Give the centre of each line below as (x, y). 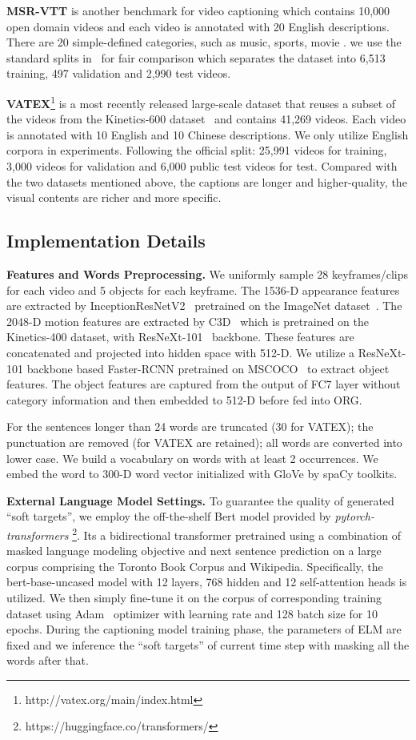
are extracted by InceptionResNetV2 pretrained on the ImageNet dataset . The (204, 306)
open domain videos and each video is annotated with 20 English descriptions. (198, 26)
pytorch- (354, 516)
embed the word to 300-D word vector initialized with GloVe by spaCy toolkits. (202, 474)
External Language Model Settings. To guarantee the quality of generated (200, 500)
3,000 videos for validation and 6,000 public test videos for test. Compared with (202, 166)
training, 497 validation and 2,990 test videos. (119, 73)
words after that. (48, 660)
